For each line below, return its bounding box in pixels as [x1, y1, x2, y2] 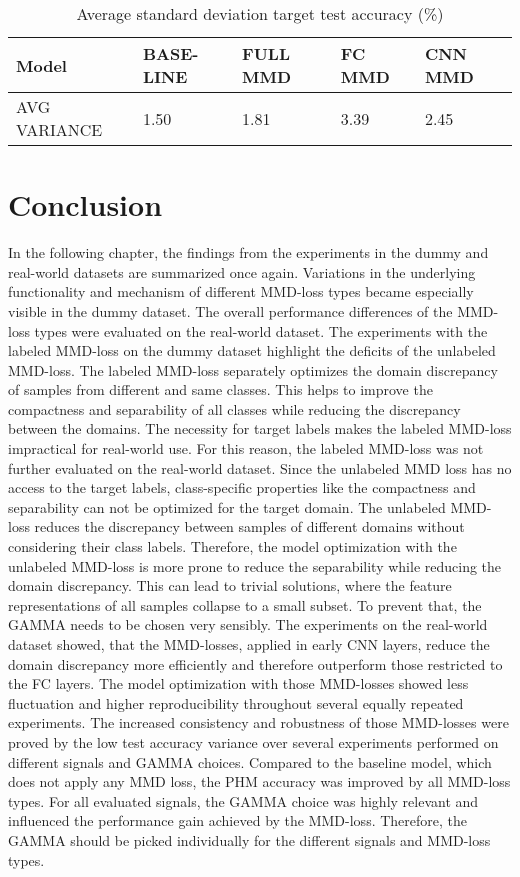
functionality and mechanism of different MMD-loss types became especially [8, 281, 474, 302]
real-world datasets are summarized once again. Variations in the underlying [8, 261, 476, 282]
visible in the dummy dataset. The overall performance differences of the [8, 300, 453, 321]
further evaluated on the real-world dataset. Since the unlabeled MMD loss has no [8, 457, 512, 478]
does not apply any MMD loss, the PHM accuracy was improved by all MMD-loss [8, 771, 511, 792]
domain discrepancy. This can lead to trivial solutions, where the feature [8, 575, 452, 596]
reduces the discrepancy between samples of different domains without [34, 516, 465, 537]
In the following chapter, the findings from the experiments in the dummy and [8, 242, 489, 263]
